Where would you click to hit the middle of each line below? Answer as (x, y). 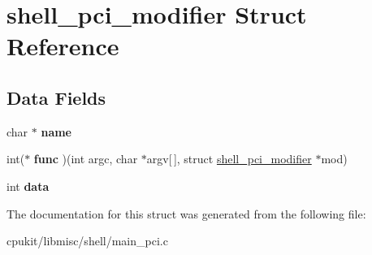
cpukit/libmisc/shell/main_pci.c (87, 241)
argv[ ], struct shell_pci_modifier (229, 159)
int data (28, 186)
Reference (63, 46)
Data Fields (56, 97)
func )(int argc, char (86, 159)
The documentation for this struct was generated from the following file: (186, 213)
